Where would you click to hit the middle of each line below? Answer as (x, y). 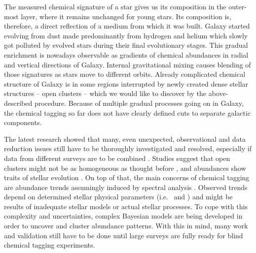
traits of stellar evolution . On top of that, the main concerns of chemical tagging (127, 177)
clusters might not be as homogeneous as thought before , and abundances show (125, 168)
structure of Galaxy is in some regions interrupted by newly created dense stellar (126, 83)
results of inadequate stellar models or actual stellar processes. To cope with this (126, 206)
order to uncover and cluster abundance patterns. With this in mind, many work (126, 226)
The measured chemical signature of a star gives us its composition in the (115, 6)
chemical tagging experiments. (50, 245)
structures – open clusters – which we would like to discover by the (105, 93)
